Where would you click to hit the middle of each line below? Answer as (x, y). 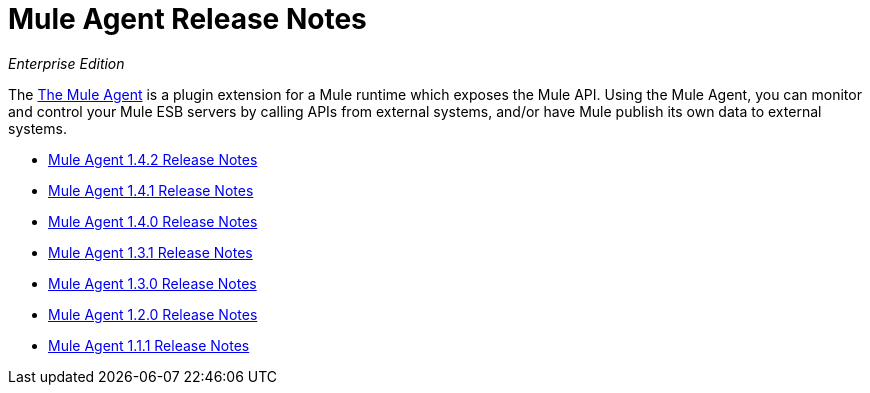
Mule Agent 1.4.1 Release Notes (151, 190)
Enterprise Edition (66, 63)
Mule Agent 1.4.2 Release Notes (153, 159)
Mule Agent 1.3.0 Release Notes (152, 283)
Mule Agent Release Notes (187, 19)
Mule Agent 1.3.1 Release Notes (150, 252)
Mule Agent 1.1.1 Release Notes (149, 345)
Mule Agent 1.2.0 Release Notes (153, 314)
